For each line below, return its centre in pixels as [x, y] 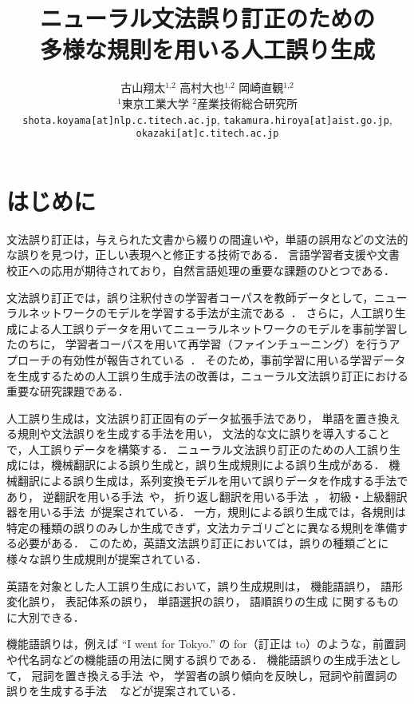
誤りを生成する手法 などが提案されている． [124, 691]
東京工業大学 [155, 103]
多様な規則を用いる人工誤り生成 [207, 49]
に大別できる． [45, 616]
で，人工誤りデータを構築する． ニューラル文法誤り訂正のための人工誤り [198, 449]
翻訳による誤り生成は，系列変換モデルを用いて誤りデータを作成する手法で [213, 481]
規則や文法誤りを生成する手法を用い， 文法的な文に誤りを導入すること [203, 434]
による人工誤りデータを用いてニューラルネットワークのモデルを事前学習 [207, 328]
